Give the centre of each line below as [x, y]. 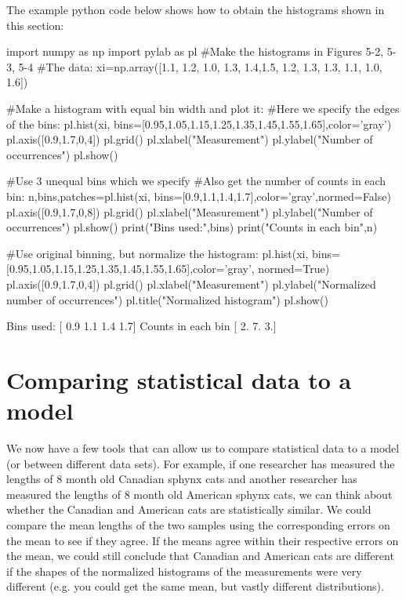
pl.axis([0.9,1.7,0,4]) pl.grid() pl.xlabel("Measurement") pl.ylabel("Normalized [191, 284]
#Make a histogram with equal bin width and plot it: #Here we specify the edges [203, 108]
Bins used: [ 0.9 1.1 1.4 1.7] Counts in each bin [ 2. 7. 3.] [141, 326]
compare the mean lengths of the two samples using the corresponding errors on [198, 524]
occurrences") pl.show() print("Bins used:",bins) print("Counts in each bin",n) [192, 227]
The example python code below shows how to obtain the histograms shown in [196, 9]
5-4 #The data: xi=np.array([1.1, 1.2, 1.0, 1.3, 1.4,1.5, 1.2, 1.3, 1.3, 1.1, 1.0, [200, 66]
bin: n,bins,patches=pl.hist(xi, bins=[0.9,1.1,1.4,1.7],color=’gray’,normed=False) [199, 196]
